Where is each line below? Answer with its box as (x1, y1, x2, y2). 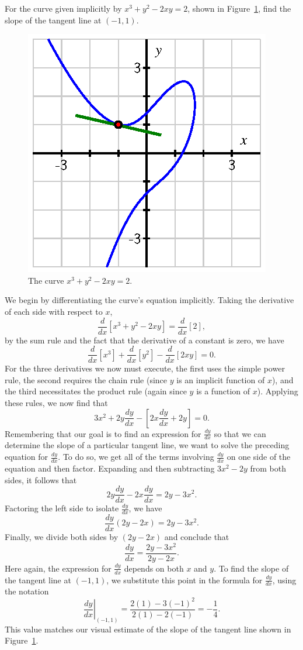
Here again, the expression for (5, 562, 112, 574)
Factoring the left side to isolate (5, 502, 119, 514)
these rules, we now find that (5, 397, 108, 409)
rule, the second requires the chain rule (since (5, 373, 168, 386)
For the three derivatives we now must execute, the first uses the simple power (5, 362, 285, 374)
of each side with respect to (5, 305, 103, 317)
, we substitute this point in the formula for (106, 573, 263, 586)
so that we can (214, 427, 266, 439)
